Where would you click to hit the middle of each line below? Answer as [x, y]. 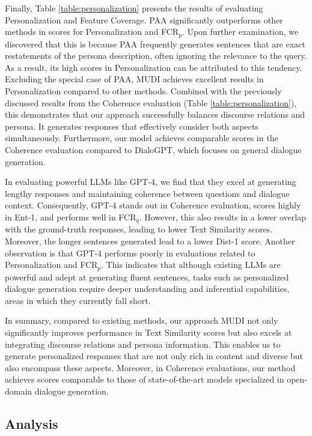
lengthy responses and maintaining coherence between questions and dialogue [147, 193]
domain [19, 391]
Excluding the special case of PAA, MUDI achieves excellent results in [134, 79]
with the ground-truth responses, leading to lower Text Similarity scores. [139, 229]
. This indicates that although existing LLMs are [191, 265]
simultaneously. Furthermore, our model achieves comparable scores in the [142, 138]
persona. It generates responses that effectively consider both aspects [132, 126]
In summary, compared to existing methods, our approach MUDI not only [142, 320]
